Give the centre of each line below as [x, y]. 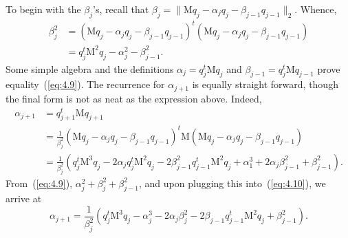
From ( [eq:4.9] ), [39, 183]
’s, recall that [121, 9]
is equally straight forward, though [265, 84]
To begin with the [43, 9]
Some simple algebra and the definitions [90, 68]
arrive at [24, 198]
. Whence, [316, 9]
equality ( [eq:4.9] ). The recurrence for [85, 84]
